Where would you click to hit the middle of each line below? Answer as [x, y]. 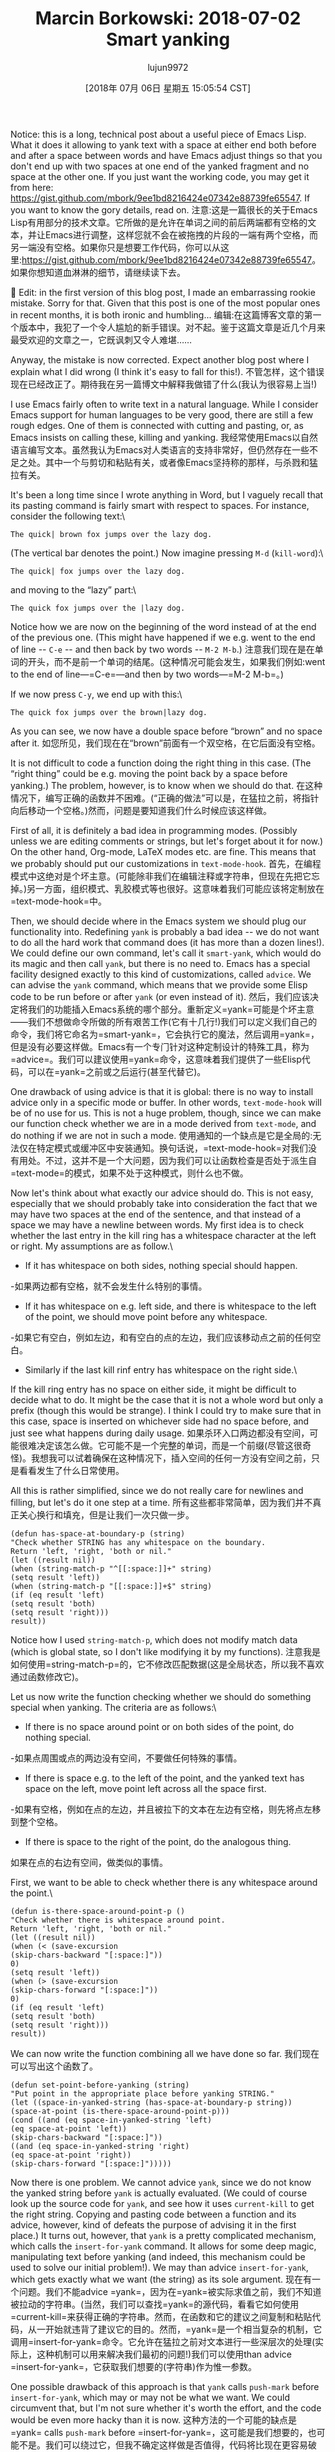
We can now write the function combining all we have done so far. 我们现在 [165, 2053]
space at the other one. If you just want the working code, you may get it [160, 176]
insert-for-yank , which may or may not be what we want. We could [150, 2397]
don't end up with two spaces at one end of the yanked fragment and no [160, 166]
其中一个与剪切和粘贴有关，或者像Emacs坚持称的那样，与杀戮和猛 [181, 462]
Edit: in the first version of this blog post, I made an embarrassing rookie [167, 292]
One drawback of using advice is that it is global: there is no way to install [162, 1091]
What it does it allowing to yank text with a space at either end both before [163, 144]
